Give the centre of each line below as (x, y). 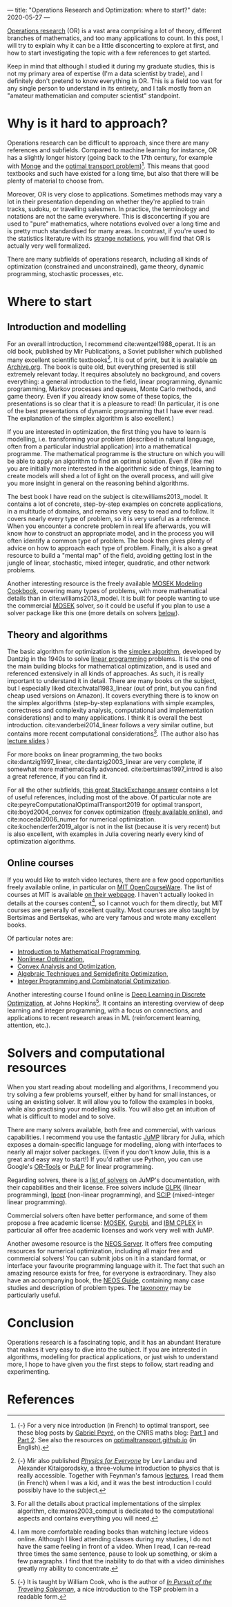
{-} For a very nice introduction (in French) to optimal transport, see (113, 1425)
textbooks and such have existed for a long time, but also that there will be (113, 173)
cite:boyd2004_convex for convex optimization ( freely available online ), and (115, 812)
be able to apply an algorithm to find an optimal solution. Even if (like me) (111, 461)
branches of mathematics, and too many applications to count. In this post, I (115, 38)
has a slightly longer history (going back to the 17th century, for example (110, 157)
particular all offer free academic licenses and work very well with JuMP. (110, 1230)
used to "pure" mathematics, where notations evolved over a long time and (114, 224)
